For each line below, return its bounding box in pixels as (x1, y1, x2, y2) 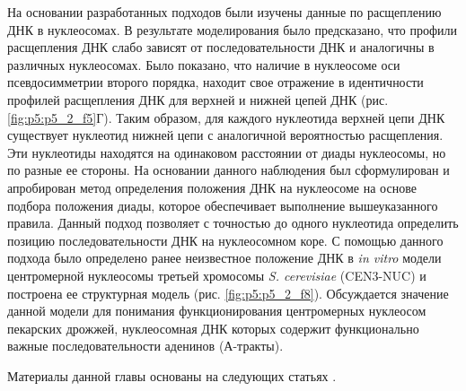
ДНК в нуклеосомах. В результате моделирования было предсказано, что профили (7, 20, 458, 39)
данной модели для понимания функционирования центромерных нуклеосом (7, 301, 426, 320)
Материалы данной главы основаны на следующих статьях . (7, 366, 337, 385)
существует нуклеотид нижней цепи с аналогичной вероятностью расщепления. (7, 126, 444, 144)
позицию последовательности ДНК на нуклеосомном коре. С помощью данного (7, 230, 444, 249)
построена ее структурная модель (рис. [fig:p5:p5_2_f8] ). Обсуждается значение (7, 283, 449, 302)
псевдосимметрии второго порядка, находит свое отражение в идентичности (7, 73, 424, 91)
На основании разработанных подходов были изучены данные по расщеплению (7, 3, 442, 21)
